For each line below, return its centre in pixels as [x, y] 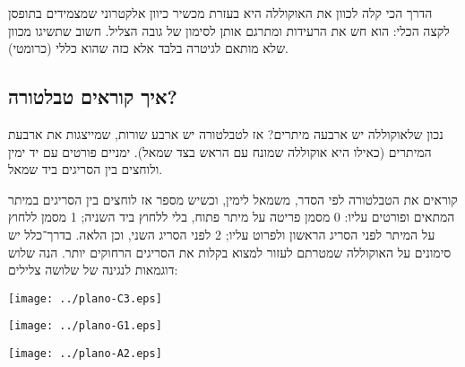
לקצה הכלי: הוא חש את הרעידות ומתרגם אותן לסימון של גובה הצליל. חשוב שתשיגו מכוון [229, 30]
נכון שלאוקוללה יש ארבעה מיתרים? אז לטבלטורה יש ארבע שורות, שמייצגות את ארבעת [226, 133]
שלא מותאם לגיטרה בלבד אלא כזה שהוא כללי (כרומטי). [148, 48]
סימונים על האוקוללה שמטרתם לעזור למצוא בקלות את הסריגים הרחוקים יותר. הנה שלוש [230, 252]
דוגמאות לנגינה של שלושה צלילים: [93, 270]
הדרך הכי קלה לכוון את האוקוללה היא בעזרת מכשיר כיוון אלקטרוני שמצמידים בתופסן [220, 13]
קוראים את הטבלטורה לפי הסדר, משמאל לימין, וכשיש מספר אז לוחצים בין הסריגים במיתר [233, 199]
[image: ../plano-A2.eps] [85, 354]
